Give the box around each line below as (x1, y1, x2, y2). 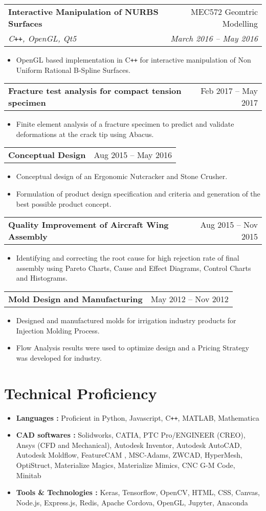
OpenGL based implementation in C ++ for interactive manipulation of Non (16, 54, 251, 65)
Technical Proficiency (4, 382, 157, 403)
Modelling (222, 17, 258, 29)
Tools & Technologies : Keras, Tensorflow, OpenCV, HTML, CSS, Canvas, (16, 487, 260, 498)
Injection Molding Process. (16, 325, 100, 336)
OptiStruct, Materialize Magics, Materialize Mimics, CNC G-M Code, (16, 459, 235, 470)
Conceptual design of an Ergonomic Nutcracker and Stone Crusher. (16, 171, 228, 182)
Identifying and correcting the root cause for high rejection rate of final (16, 252, 239, 263)
